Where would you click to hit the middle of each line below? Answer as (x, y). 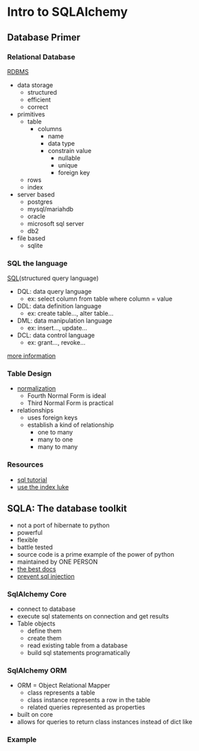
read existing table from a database (78, 645)
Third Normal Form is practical (70, 403)
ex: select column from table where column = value (100, 299)
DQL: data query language (54, 292)
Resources (25, 465)
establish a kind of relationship (71, 425)
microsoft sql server (56, 223)
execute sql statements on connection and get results (93, 616)
